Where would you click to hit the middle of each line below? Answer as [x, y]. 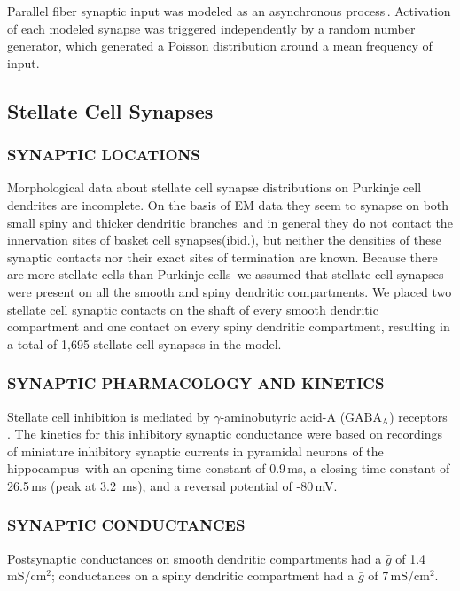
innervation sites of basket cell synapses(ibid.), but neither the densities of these [224, 240]
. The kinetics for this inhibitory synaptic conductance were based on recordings [225, 434]
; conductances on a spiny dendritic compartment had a [203, 575]
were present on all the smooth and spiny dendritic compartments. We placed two [230, 291]
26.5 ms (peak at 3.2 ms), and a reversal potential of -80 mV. [172, 485]
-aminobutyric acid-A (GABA [301, 416]
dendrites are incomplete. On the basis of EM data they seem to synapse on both [228, 204]
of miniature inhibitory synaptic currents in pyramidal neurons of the [195, 451]
